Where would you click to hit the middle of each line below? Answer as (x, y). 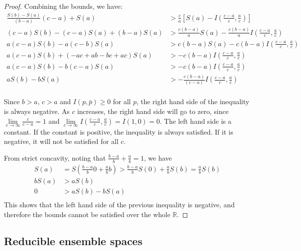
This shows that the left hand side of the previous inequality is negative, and (119, 204)
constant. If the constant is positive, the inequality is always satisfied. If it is (119, 131)
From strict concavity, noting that (55, 157)
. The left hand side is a (196, 121)
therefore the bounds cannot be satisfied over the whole (87, 214)
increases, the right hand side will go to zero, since (153, 111)
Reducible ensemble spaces (73, 240)
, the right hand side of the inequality (193, 101)
